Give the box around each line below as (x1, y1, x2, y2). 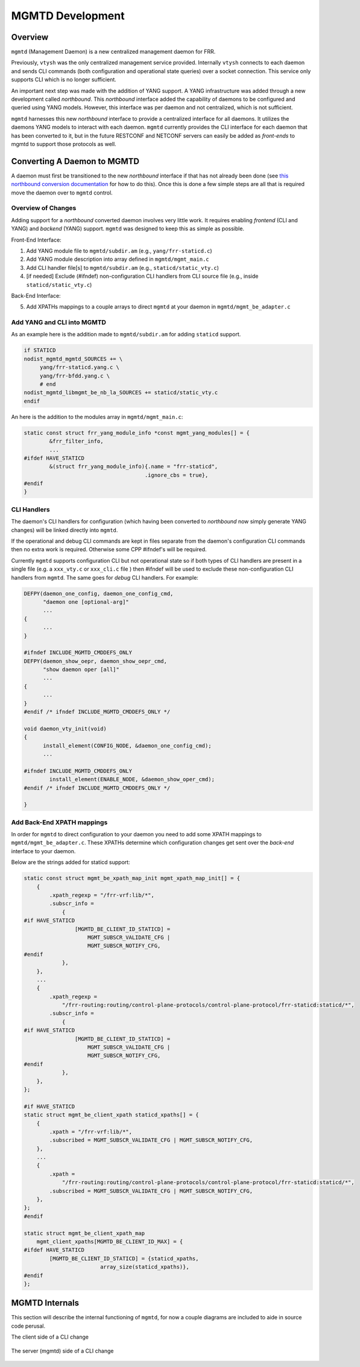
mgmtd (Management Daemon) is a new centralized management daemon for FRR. (11, 48, 216, 56)
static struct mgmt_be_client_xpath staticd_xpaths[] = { (24, 1112, 199, 1118)
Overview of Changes (11, 204, 77, 213)
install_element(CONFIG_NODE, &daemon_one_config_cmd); (43, 742, 212, 749)
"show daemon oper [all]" (43, 666, 120, 673)
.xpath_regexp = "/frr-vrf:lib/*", (49, 891, 155, 898)
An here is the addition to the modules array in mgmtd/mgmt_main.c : (11, 413, 183, 420)
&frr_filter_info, (49, 438, 104, 445)
